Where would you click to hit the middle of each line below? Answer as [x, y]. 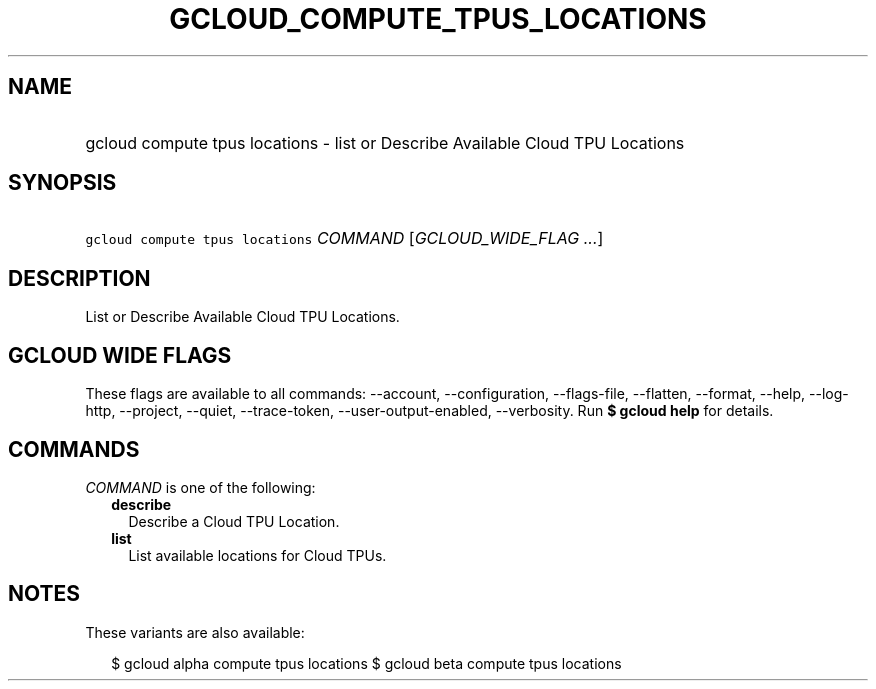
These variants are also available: [195, 632]
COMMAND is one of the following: [200, 487]
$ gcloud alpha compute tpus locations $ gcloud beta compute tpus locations [366, 663]
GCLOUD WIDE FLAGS [120, 355]
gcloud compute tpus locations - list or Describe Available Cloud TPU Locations [385, 142]
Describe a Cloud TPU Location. [234, 521]
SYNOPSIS [62, 183]
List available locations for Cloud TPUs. [257, 555]
